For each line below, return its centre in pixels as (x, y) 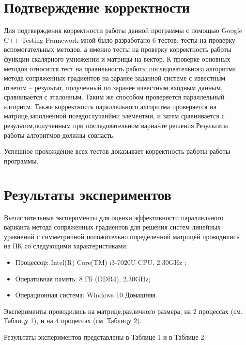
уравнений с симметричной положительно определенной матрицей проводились (122, 236)
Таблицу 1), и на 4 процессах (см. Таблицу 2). (73, 320)
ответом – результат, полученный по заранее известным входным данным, (113, 87)
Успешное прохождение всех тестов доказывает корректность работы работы (117, 151)
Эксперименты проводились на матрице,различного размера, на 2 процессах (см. (123, 311)
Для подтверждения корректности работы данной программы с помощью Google (123, 30)
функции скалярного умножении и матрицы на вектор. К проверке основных (117, 58)
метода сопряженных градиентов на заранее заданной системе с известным (115, 78)
